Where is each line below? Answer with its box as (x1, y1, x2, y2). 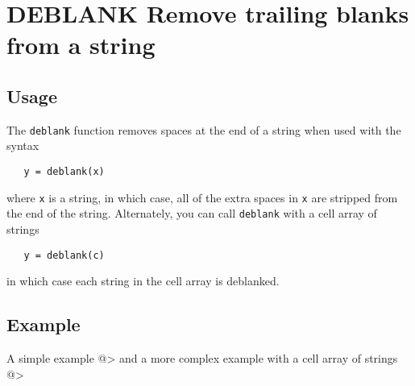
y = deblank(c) (23, 249, 105, 261)
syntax (6, 137, 39, 154)
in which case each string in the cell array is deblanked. (6, 272, 280, 289)
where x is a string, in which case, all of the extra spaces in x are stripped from (6, 189, 398, 205)
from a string (6, 28, 156, 61)
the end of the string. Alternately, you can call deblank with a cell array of (6, 205, 377, 222)
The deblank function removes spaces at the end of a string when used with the (6, 121, 401, 138)
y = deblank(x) (23, 166, 105, 178)
